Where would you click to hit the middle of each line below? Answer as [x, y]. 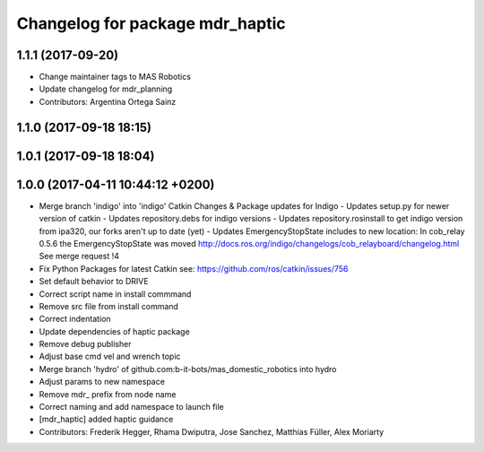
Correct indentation [75, 319]
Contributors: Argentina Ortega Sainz [108, 101]
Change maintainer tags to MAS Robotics [115, 77]
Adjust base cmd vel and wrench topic [110, 356]
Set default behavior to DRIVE [94, 282]
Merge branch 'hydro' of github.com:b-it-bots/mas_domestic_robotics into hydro [188, 369]
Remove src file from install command [109, 306]
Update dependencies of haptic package [114, 331]
